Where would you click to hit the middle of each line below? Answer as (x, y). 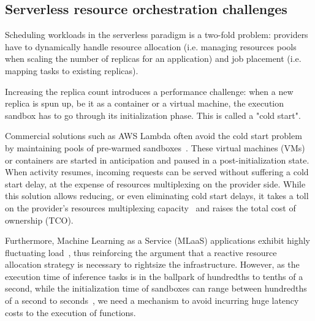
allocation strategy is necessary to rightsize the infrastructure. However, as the (152, 264)
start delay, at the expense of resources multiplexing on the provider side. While (155, 183)
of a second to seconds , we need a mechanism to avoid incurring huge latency (152, 300)
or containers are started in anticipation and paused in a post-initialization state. (157, 160)
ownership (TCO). (39, 220)
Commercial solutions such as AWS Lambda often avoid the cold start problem (154, 136)
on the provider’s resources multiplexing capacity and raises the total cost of (150, 207)
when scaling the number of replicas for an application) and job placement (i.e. (153, 59)
